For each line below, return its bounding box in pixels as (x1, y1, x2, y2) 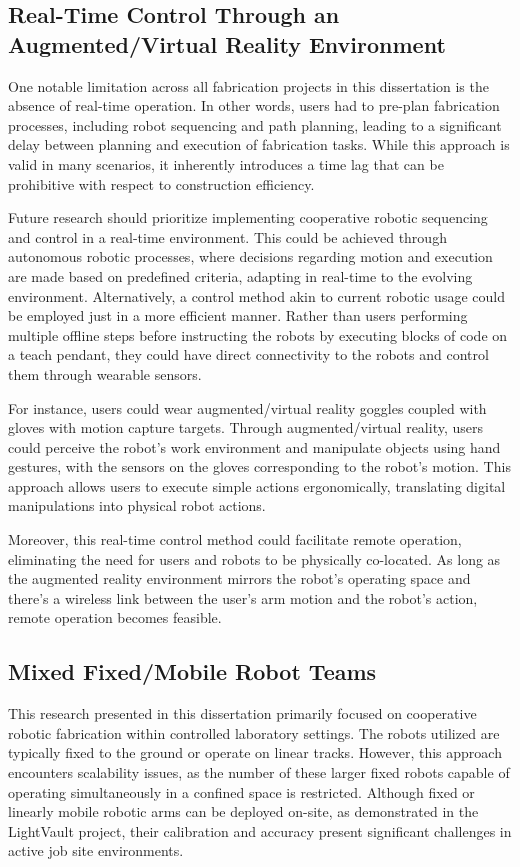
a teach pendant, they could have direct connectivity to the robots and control (8, 344, 489, 365)
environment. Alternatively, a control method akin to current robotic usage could (8, 285, 505, 306)
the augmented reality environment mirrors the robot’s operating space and (8, 568, 471, 589)
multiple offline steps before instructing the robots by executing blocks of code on (8, 324, 508, 345)
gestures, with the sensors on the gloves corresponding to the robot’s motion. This (8, 456, 511, 477)
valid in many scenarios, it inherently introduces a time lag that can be (8, 153, 444, 174)
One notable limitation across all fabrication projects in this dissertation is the (8, 75, 489, 96)
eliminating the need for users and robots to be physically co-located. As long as (8, 548, 501, 569)
